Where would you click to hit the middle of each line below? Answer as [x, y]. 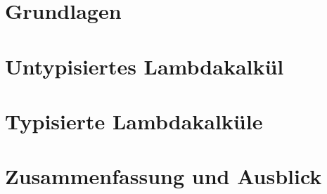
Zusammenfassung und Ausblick [163, 176]
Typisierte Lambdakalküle [134, 121]
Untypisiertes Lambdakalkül [145, 66]
